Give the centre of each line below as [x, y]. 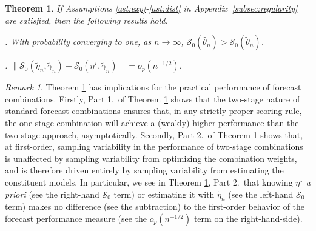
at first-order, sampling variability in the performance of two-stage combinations [154, 146]
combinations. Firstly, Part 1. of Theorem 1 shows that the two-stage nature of [153, 99]
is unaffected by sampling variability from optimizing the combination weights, [151, 158]
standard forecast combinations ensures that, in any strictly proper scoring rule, [153, 111]
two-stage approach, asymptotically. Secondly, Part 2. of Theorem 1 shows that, [154, 134]
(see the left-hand [261, 194]
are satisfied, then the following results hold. [86, 20]
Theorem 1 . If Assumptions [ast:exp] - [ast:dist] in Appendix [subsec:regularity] [151, 8]
